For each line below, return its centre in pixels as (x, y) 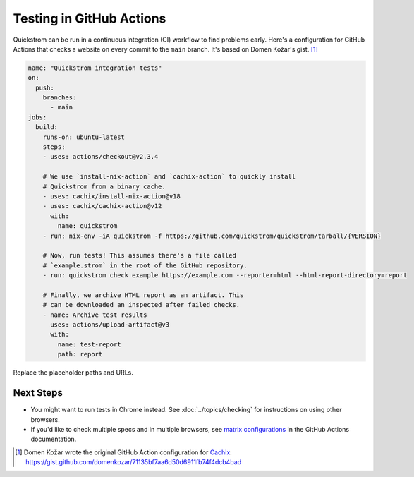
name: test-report (89, 344)
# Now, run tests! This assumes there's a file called (139, 255)
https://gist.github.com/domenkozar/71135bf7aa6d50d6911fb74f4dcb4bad (134, 462)
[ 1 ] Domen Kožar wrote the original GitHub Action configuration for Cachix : (123, 452)
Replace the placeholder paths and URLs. (73, 373)
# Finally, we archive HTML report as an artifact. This (143, 295)
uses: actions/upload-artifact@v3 (110, 325)
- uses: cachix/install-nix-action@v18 (112, 197)
